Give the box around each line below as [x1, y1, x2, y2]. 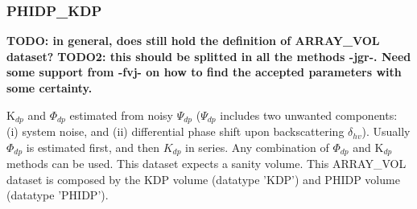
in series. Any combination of [185, 138, 329, 155]
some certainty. [6, 80, 93, 96]
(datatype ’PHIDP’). [6, 186, 109, 203]
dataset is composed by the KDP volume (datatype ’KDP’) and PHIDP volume [6, 170, 400, 187]
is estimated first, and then [26, 138, 159, 155]
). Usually [361, 123, 411, 140]
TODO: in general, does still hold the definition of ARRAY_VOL [6, 32, 380, 49]
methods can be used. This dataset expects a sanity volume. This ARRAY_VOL [6, 155, 407, 172]
